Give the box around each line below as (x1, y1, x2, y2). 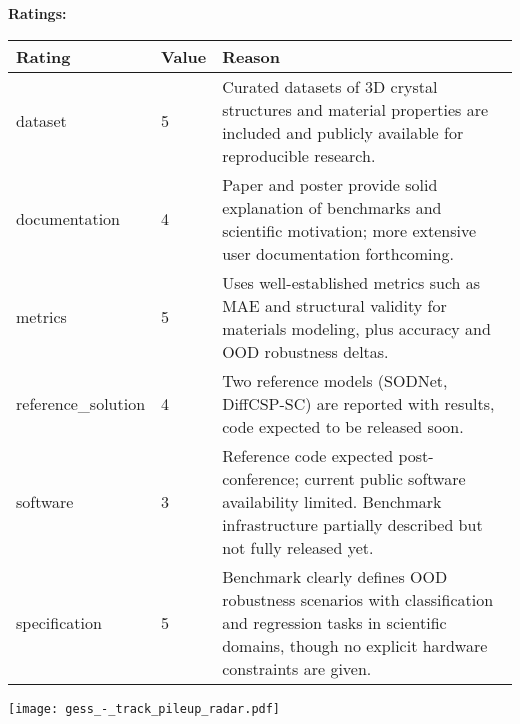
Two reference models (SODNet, (222, 368, 448, 392)
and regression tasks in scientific (222, 610, 447, 634)
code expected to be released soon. (222, 414, 464, 438)
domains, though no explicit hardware (222, 633, 488, 657)
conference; (222, 466, 300, 490)
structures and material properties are (222, 97, 489, 121)
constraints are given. (222, 656, 372, 680)
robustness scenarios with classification (222, 587, 494, 611)
